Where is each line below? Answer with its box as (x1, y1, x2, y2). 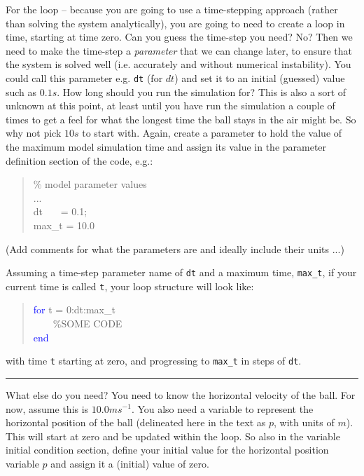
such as (6, 84, 37, 99)
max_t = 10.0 (33, 217, 94, 232)
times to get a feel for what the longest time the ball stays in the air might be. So (6, 111, 356, 126)
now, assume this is (6, 401, 89, 416)
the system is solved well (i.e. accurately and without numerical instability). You (6, 57, 351, 72)
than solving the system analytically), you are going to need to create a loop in (6, 15, 345, 30)
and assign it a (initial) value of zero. (50, 456, 209, 470)
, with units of (273, 415, 335, 430)
